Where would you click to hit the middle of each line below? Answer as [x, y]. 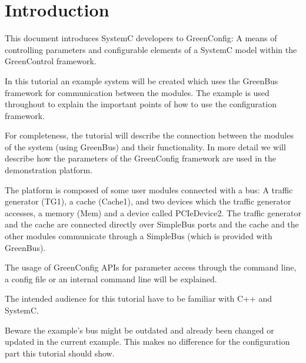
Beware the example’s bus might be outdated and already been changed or [139, 330]
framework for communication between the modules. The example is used [137, 92]
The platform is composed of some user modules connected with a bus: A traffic [149, 189]
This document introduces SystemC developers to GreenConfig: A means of [141, 38]
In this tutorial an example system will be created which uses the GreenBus [142, 80]
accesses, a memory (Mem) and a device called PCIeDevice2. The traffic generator [153, 212]
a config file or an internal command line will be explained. [111, 278]
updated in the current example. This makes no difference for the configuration [147, 341]
